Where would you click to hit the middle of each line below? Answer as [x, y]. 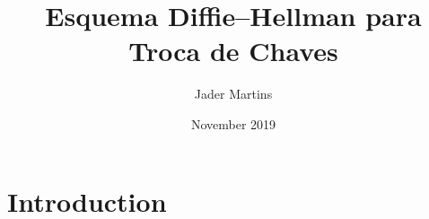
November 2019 [233, 123]
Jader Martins [233, 94]
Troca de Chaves [233, 51]
